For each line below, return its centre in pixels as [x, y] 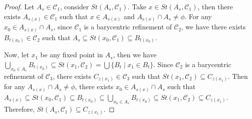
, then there [215, 6]
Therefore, [19, 109]
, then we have [135, 55]
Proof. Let [19, 6]
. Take [137, 6]
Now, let [17, 55]
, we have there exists [214, 27]
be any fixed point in [72, 55]
